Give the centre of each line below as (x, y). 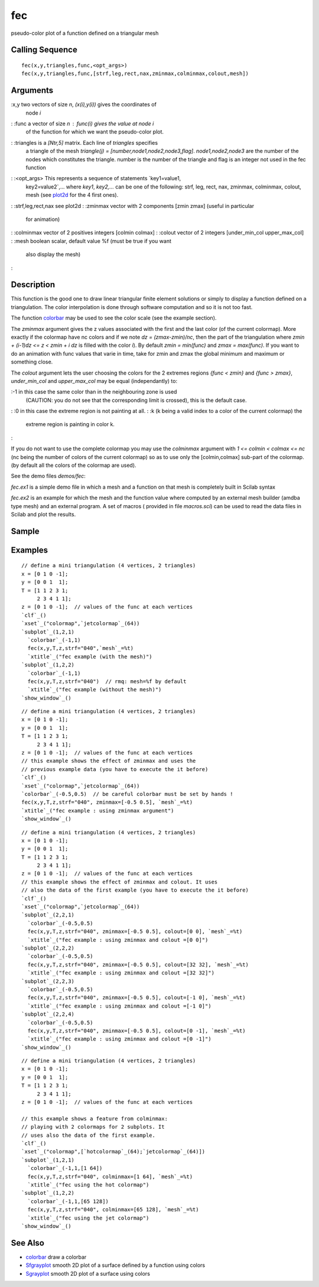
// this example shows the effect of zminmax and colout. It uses (120, 882)
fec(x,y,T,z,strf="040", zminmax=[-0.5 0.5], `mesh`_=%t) (107, 802)
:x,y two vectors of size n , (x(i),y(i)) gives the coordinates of (84, 105)
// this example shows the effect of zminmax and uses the (109, 761)
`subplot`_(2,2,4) (48, 1014)
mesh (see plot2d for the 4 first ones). (72, 195)
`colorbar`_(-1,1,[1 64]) (65, 1168)
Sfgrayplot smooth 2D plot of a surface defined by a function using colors (115, 1265)
